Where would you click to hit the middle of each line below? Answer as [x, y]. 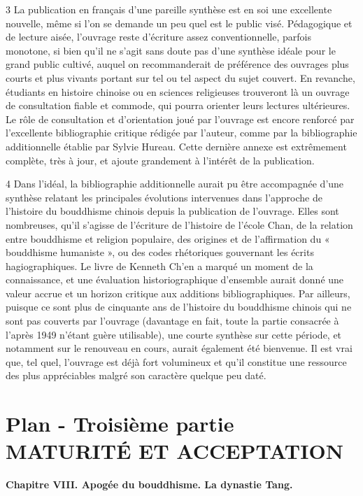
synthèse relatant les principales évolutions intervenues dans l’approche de [164, 197]
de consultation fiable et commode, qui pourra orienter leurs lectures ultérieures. [178, 105]
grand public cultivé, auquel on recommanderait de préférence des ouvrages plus [177, 64]
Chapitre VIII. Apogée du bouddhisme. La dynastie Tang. [149, 484]
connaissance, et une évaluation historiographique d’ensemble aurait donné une [175, 279]
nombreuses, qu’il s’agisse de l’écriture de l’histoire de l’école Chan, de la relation [179, 224]
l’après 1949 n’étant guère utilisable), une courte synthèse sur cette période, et [174, 334]
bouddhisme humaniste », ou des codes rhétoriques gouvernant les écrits [160, 252]
